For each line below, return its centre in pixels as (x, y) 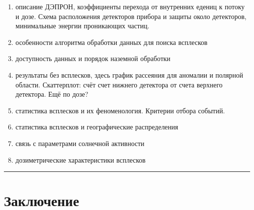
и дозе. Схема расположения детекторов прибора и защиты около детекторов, (131, 16)
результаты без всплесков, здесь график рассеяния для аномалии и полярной (129, 74)
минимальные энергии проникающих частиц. (82, 26)
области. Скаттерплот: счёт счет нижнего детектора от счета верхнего (119, 84)
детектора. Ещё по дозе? (52, 94)
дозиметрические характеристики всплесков (80, 159)
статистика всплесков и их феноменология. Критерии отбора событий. (120, 110)
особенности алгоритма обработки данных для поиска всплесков (111, 42)
